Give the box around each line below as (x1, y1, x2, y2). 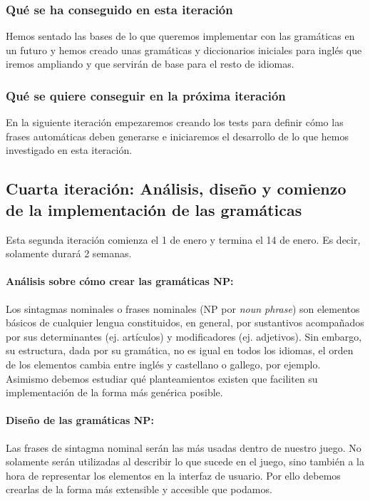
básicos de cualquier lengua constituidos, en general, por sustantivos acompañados (6, 315, 364, 330)
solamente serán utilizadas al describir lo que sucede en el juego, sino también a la (6, 454, 364, 469)
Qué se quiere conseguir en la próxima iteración (6, 86, 286, 104)
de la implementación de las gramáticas (6, 198, 302, 220)
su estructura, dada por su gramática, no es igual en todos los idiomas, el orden (6, 343, 354, 358)
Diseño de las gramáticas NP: (6, 413, 154, 428)
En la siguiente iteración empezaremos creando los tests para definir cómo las (6, 115, 344, 130)
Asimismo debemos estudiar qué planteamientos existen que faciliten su (6, 371, 318, 386)
